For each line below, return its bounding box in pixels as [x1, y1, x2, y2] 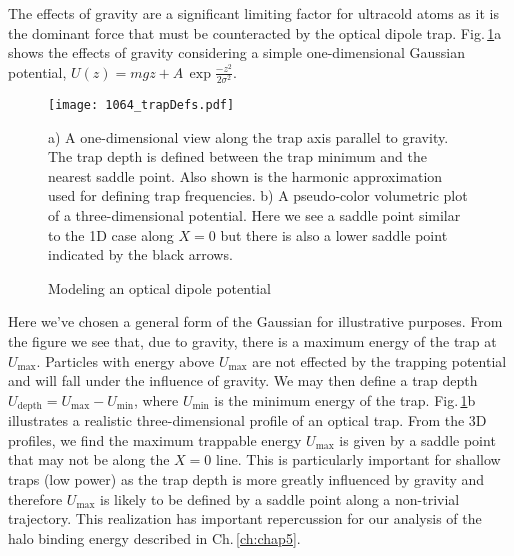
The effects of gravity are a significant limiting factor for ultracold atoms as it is [8, 3, 499, 23]
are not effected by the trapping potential [252, 350, 507, 371]
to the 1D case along [48, 224, 174, 245]
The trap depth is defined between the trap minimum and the [48, 146, 427, 167]
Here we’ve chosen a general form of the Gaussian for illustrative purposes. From [8, 311, 503, 332]
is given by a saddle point [339, 429, 496, 450]
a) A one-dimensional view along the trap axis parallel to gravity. [48, 126, 449, 147]
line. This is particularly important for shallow [215, 449, 501, 470]
